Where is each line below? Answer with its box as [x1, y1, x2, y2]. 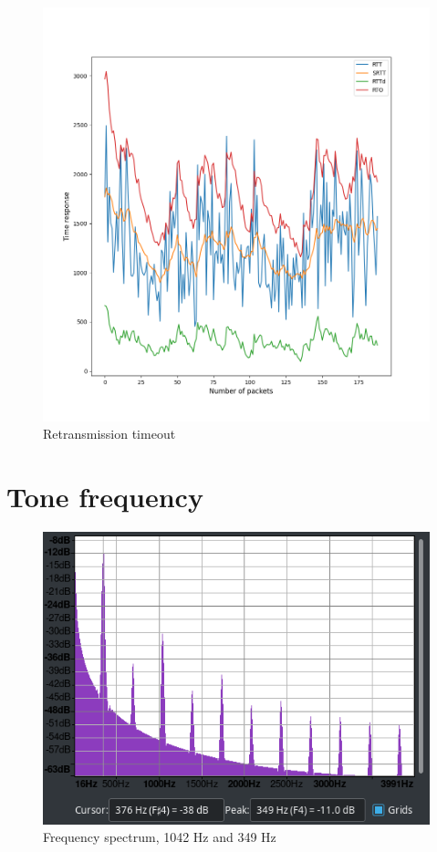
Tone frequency [6, 478, 203, 515]
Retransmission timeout [43, 424, 176, 443]
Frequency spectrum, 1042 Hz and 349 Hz [43, 827, 276, 847]
